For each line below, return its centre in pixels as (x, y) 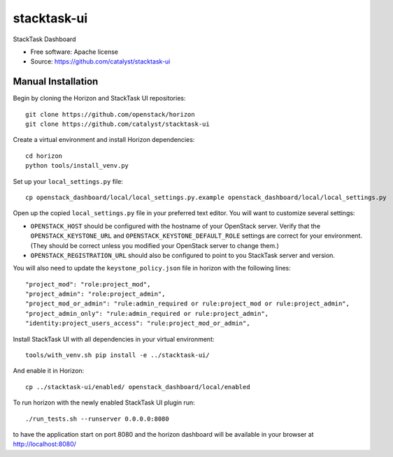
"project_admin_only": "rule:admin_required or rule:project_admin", (147, 313)
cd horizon (44, 156)
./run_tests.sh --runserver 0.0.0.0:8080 (97, 419)
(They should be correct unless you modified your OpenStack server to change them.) (155, 245)
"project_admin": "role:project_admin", (95, 294)
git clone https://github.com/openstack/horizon (110, 114)
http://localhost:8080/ (45, 444)
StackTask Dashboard (44, 39)
